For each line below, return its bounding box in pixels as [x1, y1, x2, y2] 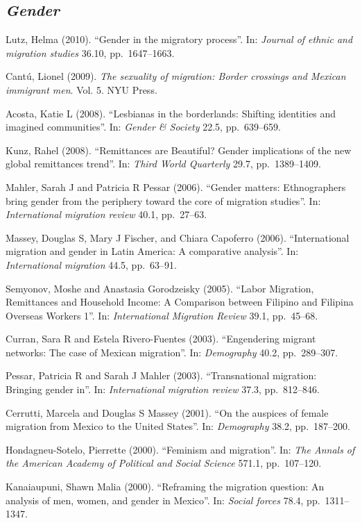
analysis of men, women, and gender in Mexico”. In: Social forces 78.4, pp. [6, 492, 320, 507]
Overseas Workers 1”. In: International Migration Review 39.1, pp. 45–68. [6, 308, 318, 322]
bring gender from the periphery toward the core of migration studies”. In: [6, 193, 321, 208]
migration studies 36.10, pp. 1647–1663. [6, 45, 175, 60]
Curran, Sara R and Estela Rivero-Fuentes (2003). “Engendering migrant [6, 331, 316, 346]
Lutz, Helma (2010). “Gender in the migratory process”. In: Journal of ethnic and [6, 32, 353, 47]
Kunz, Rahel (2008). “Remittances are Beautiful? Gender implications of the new [6, 142, 352, 157]
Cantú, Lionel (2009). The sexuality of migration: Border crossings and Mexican [6, 69, 346, 83]
